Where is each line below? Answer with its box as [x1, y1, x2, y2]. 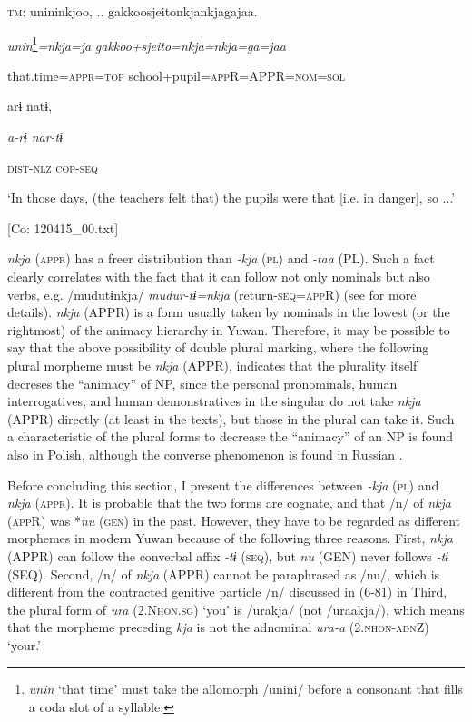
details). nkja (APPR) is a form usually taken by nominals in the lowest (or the [7, 302, 450, 321]
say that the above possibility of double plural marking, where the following [7, 338, 429, 357]
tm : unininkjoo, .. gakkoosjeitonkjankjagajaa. [7, 2, 258, 20]
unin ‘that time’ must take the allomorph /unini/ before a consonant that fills [28, 679, 464, 698]
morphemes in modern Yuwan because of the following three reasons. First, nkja [7, 529, 453, 548]
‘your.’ [7, 635, 42, 654]
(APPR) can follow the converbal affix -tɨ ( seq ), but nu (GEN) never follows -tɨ [7, 546, 449, 565]
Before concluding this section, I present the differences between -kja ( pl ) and [7, 475, 439, 494]
